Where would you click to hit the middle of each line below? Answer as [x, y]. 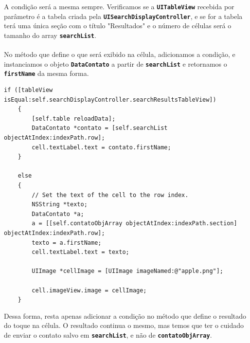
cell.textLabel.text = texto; [80, 252]
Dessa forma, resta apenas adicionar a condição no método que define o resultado [125, 316]
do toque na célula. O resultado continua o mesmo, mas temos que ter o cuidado [124, 325]
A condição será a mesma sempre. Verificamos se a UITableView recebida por [119, 6]
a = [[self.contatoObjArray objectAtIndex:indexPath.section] [134, 224]
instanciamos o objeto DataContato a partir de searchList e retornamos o [116, 63]
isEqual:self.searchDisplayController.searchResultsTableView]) [110, 99]
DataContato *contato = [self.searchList [100, 128]
